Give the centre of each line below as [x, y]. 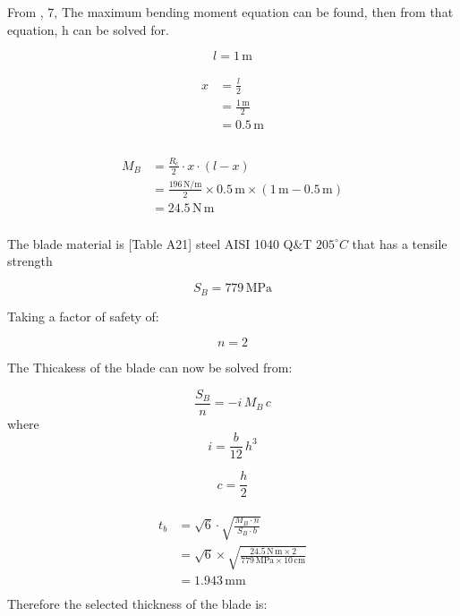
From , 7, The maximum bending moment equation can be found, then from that [230, 12]
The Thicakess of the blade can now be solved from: [150, 368]
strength [30, 261]
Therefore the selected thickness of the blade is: [137, 603]
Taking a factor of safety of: [83, 316]
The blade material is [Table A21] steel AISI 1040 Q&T [160, 243]
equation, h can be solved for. [88, 29]
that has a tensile [400, 243]
